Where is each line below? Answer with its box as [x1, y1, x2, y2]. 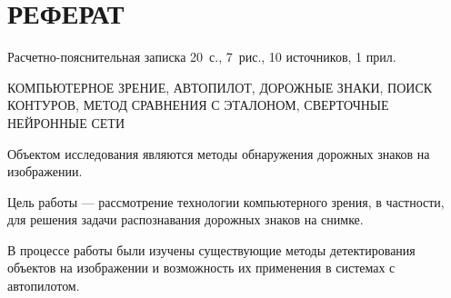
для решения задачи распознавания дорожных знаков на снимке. [7, 210, 364, 229]
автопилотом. [7, 276, 80, 295]
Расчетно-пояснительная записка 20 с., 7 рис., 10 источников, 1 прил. [7, 47, 396, 66]
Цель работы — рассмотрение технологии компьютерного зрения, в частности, [7, 192, 445, 211]
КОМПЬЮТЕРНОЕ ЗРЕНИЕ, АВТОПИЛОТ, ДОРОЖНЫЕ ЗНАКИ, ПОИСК [7, 77, 433, 96]
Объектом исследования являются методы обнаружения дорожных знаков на [7, 144, 430, 163]
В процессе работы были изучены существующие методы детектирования [7, 240, 416, 259]
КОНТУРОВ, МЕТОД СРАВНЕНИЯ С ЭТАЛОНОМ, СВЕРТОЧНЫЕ [7, 95, 389, 114]
